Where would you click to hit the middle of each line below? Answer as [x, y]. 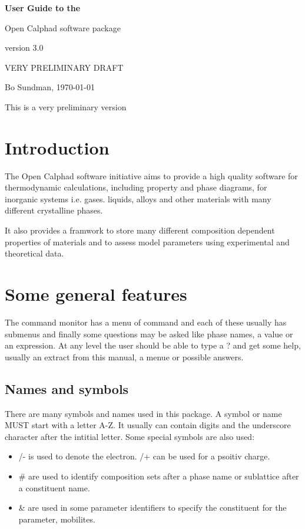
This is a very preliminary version [66, 106]
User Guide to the [43, 8]
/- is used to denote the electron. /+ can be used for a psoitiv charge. [144, 456]
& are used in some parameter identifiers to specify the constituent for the [152, 507]
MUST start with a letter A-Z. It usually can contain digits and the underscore [148, 425]
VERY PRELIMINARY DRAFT [64, 67]
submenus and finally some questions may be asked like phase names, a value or [149, 333]
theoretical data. [34, 253]
